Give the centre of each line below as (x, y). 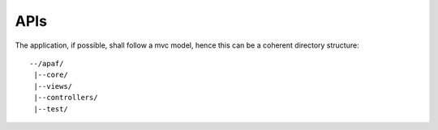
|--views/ (53, 86)
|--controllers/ (66, 98)
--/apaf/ (47, 63)
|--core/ (51, 75)
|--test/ (51, 109)
